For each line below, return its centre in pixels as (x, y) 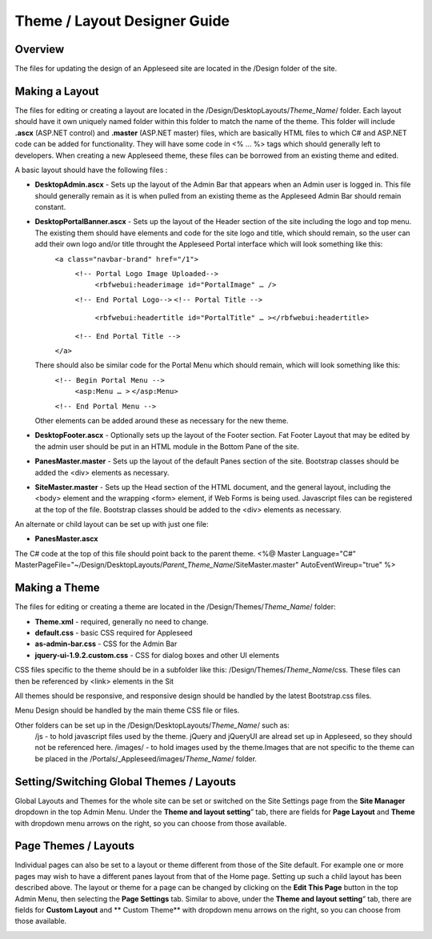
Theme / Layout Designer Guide (122, 21)
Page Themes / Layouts (75, 846)
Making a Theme (57, 588)
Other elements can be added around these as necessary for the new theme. (162, 420)
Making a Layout (57, 91)
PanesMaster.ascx (66, 539)
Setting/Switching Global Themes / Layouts (125, 782)
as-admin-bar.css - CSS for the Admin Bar (106, 644)
